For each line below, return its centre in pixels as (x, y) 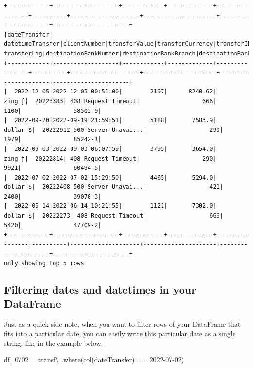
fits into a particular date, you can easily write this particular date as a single (120, 333)
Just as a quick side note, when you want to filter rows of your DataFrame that (122, 324)
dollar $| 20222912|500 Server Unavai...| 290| (114, 130)
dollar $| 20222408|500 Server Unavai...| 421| (114, 187)
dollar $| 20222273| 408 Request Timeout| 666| (114, 216)
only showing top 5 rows (44, 264)
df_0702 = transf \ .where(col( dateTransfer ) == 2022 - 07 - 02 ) (94, 359)
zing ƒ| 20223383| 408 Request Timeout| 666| (110, 101)
